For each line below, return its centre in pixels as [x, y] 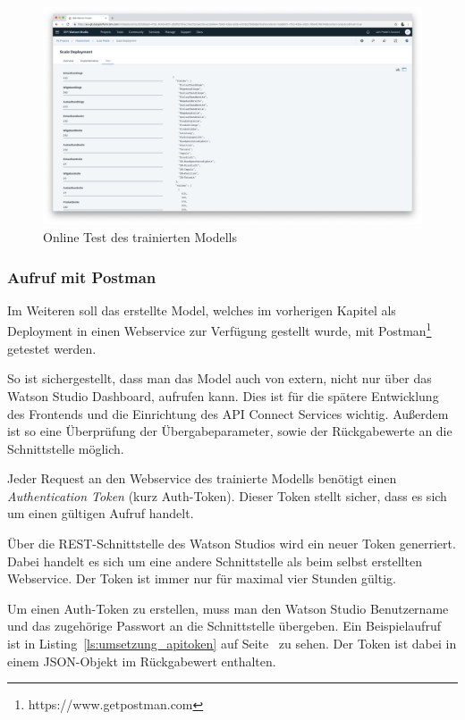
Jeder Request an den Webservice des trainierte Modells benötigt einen [202, 478]
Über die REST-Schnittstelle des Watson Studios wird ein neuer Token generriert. [232, 544]
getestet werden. [52, 348]
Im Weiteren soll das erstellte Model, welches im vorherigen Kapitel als [202, 310]
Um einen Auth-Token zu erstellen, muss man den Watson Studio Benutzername [228, 608]
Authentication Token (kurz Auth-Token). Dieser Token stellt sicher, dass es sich [227, 495]
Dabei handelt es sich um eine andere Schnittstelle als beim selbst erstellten [215, 561]
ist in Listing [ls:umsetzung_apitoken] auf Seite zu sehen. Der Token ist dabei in [232, 644]
